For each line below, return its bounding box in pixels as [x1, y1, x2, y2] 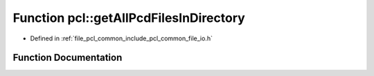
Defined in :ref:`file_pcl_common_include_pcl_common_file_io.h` [30, 34, 213, 42]
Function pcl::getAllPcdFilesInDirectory [12, 10, 245, 25]
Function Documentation [12, 52, 123, 64]
